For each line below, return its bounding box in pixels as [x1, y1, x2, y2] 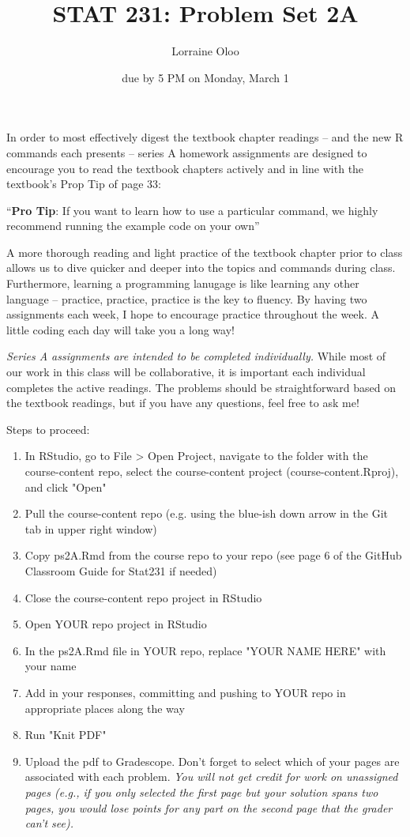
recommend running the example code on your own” [6, 217, 260, 234]
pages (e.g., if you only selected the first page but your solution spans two [24, 783, 378, 800]
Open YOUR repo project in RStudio [24, 616, 207, 632]
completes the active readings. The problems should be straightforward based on [6, 379, 396, 395]
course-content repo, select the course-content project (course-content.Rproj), [24, 463, 399, 479]
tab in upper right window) [24, 520, 157, 537]
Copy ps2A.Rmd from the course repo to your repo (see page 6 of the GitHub [24, 547, 402, 564]
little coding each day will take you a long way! [6, 321, 235, 337]
